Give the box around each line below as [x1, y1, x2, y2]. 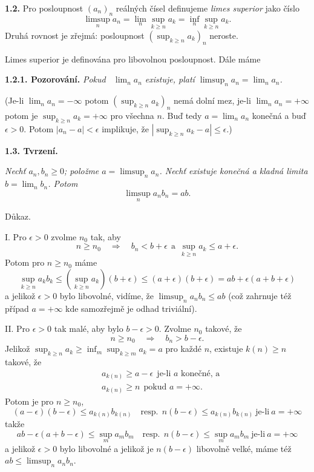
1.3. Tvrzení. [5, 144, 58, 157]
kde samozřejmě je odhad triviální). [65, 302, 197, 314]
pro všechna [110, 109, 154, 121]
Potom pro [5, 256, 45, 269]
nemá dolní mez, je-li [173, 94, 251, 107]
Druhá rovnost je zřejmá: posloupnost [5, 29, 145, 42]
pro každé [165, 342, 201, 355]
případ [5, 302, 29, 314]
